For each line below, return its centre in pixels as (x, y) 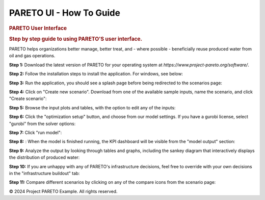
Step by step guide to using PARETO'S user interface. (76, 39)
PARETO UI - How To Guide (65, 13)
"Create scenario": (28, 99)
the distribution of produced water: (44, 157)
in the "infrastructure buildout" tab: (44, 173)
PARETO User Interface (38, 28)
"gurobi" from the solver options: (42, 124)
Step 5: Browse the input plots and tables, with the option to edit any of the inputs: (93, 107)
